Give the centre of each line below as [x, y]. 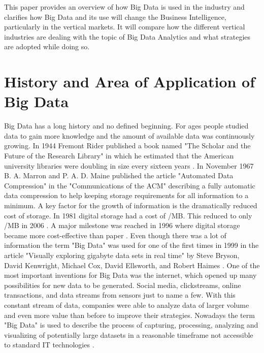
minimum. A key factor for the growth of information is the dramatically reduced [131, 205]
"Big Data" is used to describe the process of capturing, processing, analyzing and [131, 325]
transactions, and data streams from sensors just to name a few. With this [120, 295]
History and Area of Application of [130, 82]
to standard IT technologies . [49, 345]
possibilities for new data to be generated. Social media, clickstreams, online [123, 285]
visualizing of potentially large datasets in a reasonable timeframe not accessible [129, 334]
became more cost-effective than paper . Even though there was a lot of [115, 235]
